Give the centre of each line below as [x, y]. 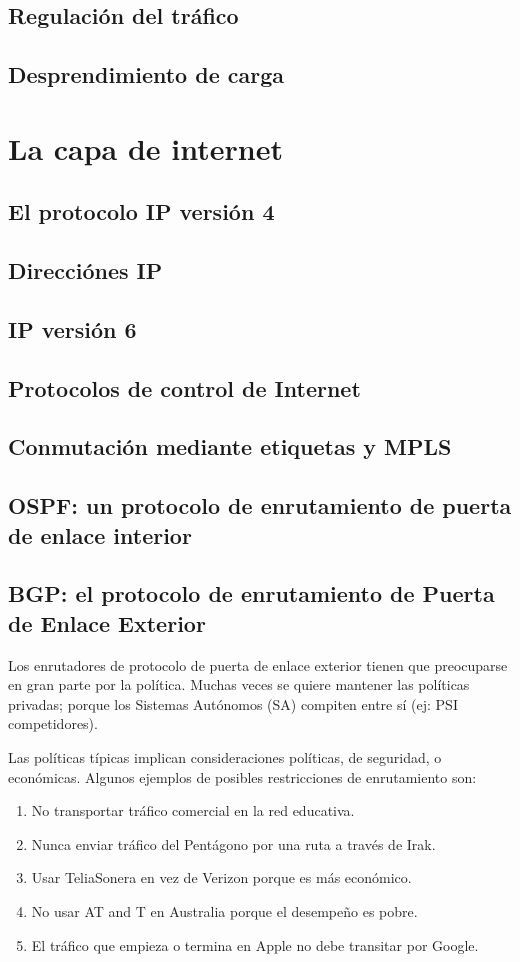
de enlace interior [100, 534]
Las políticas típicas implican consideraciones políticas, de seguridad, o [225, 756]
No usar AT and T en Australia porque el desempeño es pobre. [224, 910]
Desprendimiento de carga [146, 74]
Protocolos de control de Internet [184, 387]
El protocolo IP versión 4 [141, 211]
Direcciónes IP [85, 270]
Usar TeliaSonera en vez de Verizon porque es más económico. [221, 877]
